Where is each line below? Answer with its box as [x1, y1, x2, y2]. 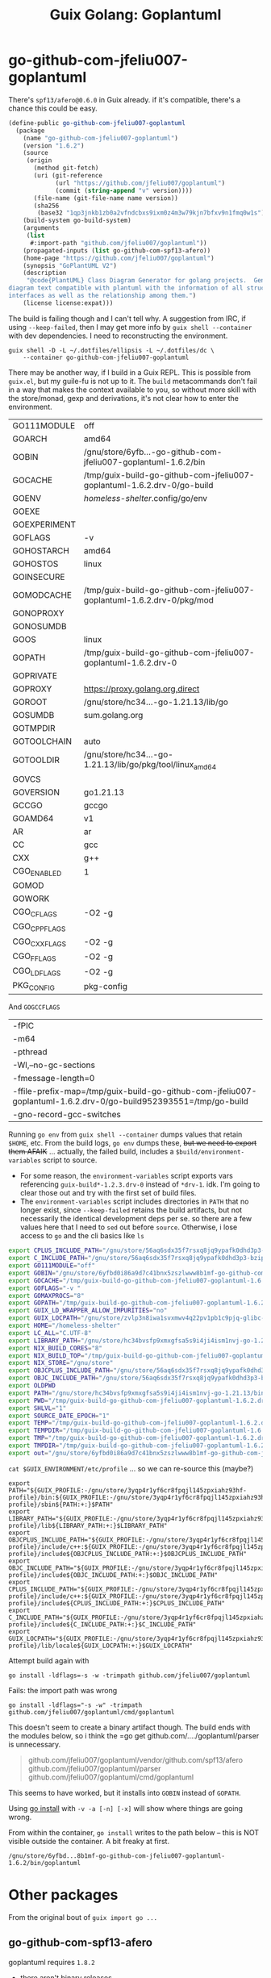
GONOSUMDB [12, 620, 67, 632]
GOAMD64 [12, 813, 54, 824]
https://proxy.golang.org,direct [83, 683, 200, 695]
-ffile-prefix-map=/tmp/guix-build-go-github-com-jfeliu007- [12, 1086, 257, 1097]
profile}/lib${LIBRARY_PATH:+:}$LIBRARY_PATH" [8, 1521, 168, 1529]
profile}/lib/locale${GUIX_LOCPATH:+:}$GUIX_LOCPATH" [8, 1642, 194, 1650]
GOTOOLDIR [12, 754, 60, 766]
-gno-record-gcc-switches [12, 1109, 121, 1120]
